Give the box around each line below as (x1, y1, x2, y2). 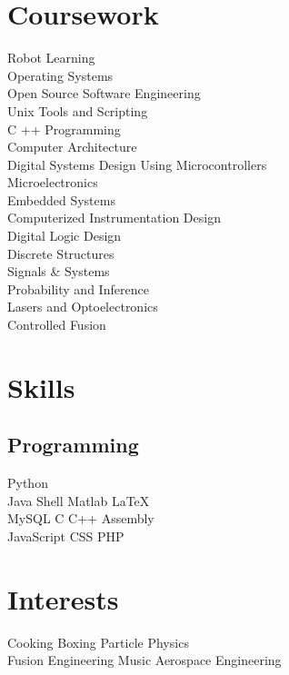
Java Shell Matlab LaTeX (7, 491, 150, 510)
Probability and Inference (7, 279, 149, 298)
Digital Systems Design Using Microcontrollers (7, 154, 267, 174)
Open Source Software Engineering (7, 84, 201, 103)
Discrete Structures (7, 243, 115, 263)
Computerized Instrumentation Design (7, 208, 221, 227)
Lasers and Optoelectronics (7, 297, 158, 316)
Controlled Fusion (7, 315, 106, 334)
